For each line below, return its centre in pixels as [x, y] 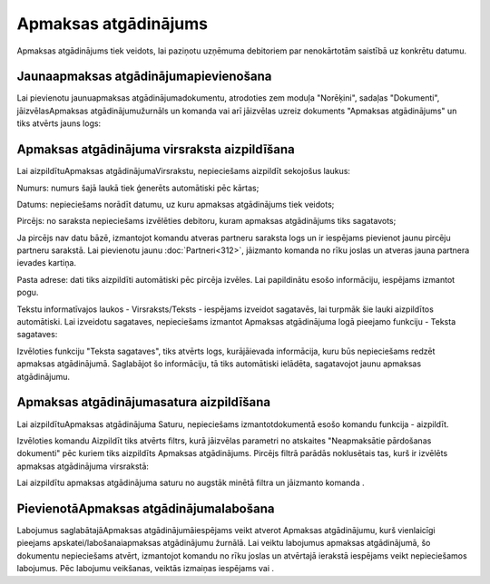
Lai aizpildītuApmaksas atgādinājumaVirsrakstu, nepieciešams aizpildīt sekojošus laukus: [184, 171]
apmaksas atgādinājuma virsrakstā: [83, 466]
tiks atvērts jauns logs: [59, 123]
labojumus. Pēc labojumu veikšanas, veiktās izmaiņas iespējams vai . [146, 569]
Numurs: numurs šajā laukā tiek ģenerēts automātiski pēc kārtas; [138, 188]
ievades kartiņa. [47, 263]
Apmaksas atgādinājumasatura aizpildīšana [144, 402]
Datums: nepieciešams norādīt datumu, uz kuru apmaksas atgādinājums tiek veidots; [176, 204]
